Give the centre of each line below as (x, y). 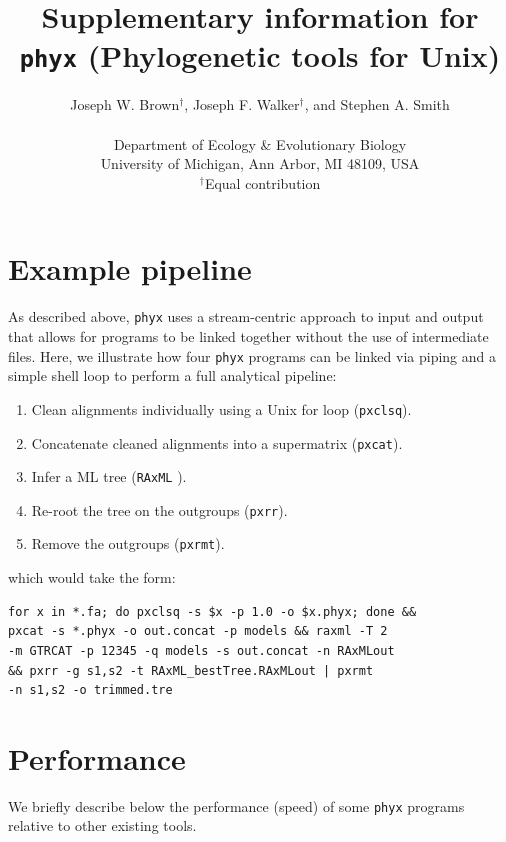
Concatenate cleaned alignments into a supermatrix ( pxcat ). (217, 442)
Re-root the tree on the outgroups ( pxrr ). (159, 509)
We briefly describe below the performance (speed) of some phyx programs (236, 805)
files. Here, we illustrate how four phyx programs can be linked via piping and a (252, 355)
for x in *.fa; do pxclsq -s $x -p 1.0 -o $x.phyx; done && (212, 611)
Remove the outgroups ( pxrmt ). (128, 543)
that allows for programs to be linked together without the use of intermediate (248, 336)
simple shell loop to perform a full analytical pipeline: (172, 375)
